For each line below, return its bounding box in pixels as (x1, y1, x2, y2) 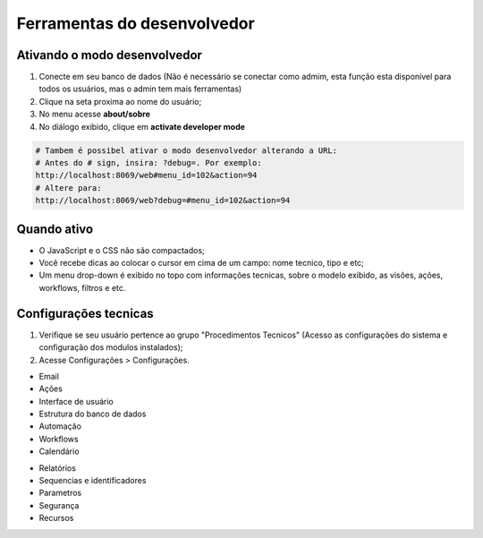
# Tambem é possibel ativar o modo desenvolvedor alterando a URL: (35, 145, 338, 156)
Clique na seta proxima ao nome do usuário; (38, 96, 202, 107)
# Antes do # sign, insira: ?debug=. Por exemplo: (35, 158, 263, 167)
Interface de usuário (38, 396, 114, 406)
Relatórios (38, 462, 76, 474)
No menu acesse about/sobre (38, 108, 151, 120)
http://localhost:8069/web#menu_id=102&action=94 (35, 170, 258, 181)
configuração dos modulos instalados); (38, 342, 183, 353)
